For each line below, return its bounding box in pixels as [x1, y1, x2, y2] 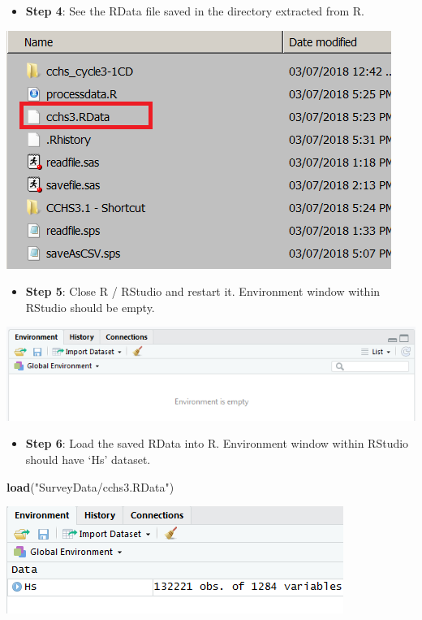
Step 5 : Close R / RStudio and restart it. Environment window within [25, 283, 381, 300]
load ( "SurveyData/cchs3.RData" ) [6, 478, 174, 495]
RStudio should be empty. [25, 298, 155, 315]
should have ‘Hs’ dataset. [25, 450, 151, 467]
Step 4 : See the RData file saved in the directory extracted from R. [25, 2, 364, 19]
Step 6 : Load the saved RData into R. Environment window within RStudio [25, 435, 409, 452]
